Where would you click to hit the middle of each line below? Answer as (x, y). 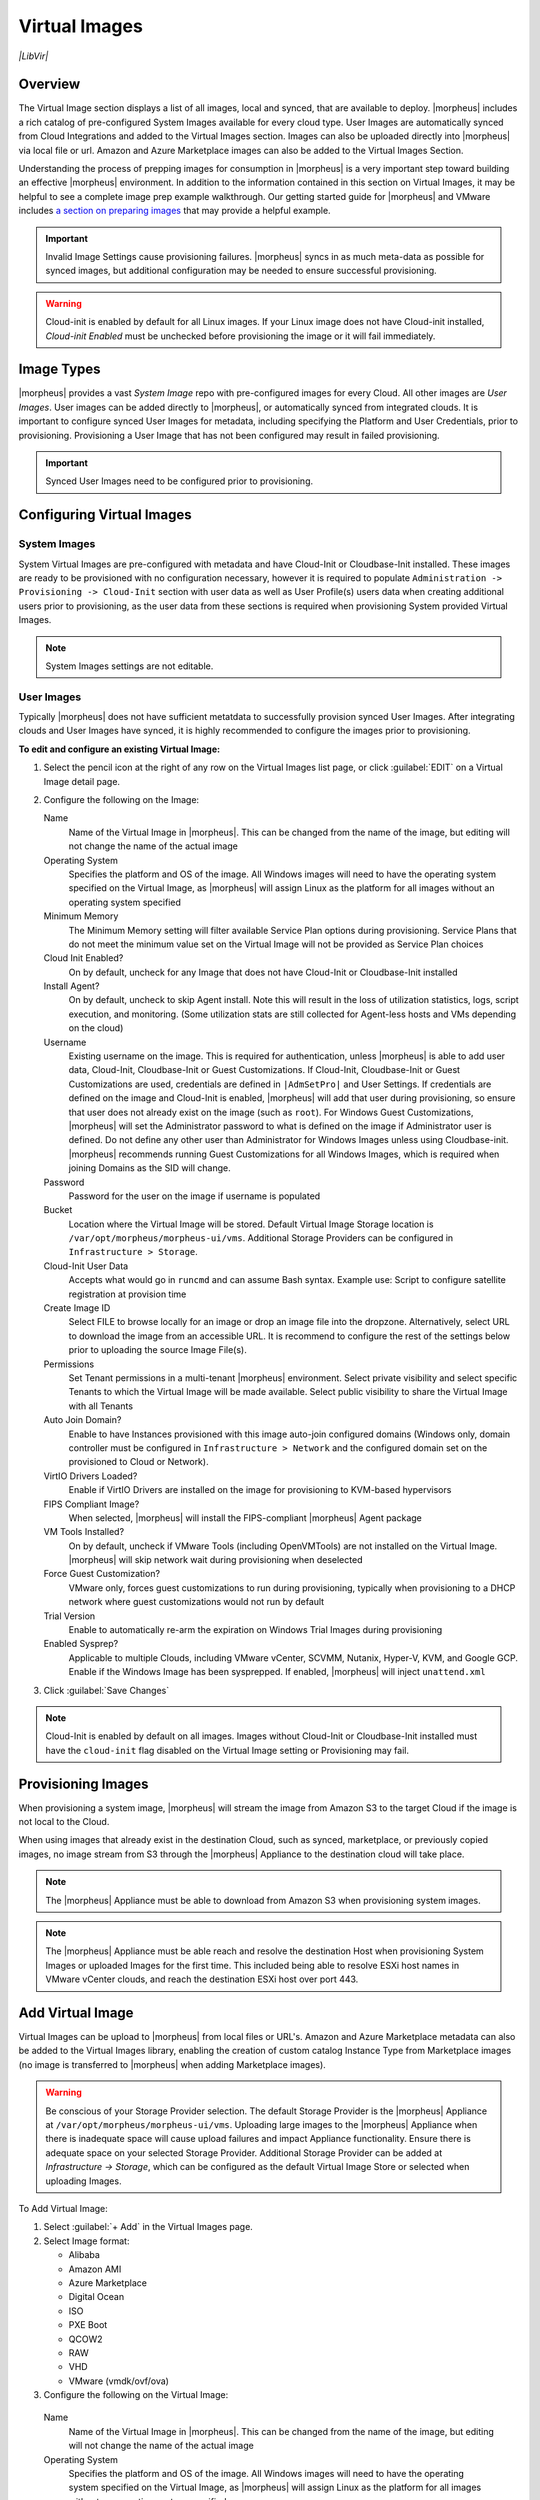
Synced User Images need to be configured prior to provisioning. (179, 481)
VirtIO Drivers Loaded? (90, 1476)
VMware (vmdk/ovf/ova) (119, 2381)
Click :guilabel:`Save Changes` (106, 1690)
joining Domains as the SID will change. (149, 1168)
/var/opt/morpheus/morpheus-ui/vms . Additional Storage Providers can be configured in (261, 1238)
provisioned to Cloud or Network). (138, 1462)
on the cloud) (96, 1028)
